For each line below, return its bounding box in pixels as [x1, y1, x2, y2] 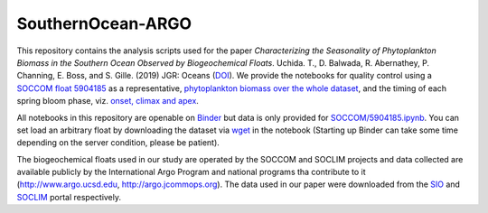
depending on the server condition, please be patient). [16, 137, 221, 148]
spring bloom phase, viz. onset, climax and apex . [16, 96, 199, 106]
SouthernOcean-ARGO [16, 14, 192, 33]
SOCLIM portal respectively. [16, 191, 122, 202]
